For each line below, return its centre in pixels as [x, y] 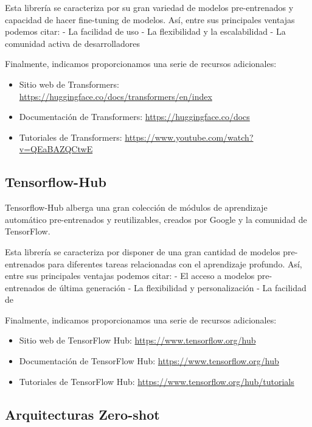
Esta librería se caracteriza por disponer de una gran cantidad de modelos [143, 251]
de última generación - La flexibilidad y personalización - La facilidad [177, 287]
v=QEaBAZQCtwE [56, 149]
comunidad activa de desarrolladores [72, 43]
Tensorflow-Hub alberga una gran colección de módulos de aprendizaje [136, 207]
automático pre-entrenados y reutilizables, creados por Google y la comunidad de [156, 219]
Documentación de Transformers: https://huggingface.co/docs [134, 117]
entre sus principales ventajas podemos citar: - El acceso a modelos [130, 276]
